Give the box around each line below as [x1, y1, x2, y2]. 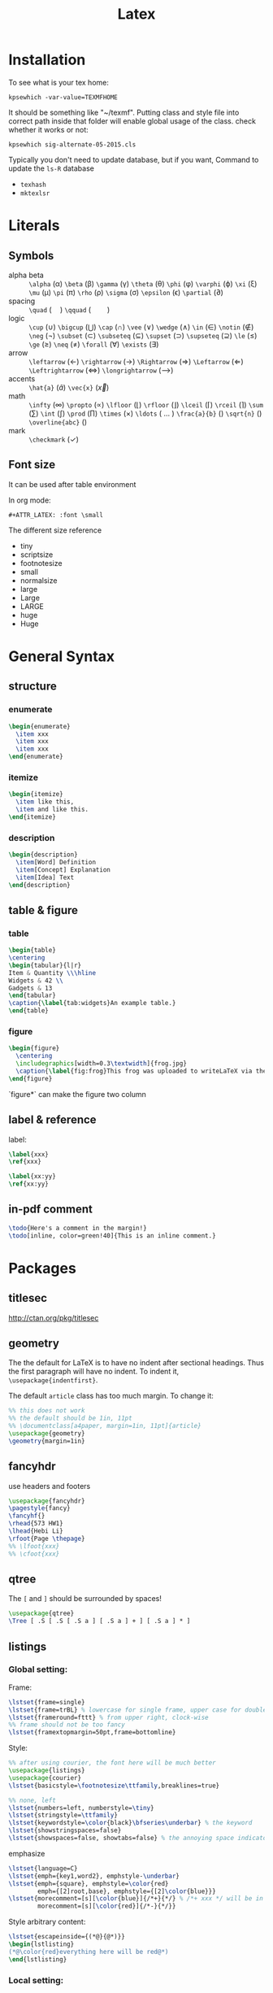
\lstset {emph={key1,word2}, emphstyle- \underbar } [8, 1872, 180, 1880]
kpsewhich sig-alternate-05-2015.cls [8, 140, 136, 149]
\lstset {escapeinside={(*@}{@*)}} [8, 1933, 126, 1941]
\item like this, [15, 798, 75, 806]
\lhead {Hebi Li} [8, 1527, 63, 1535]
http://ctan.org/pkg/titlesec [8, 1312, 99, 1322]
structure [8, 680, 57, 694]
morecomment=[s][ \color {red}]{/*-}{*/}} [37, 1902, 176, 1911]
